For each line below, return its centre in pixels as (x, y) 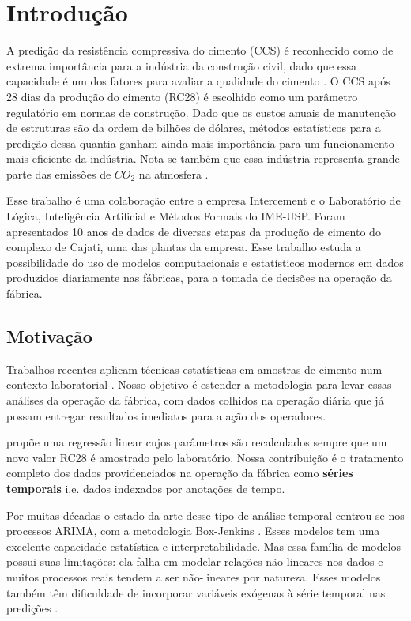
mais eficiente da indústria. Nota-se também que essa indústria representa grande (203, 158)
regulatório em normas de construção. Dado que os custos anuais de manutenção (202, 112)
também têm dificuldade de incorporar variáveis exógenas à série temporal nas (196, 592)
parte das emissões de (59, 173)
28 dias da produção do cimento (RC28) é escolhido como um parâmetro (182, 96)
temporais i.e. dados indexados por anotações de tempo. (146, 488)
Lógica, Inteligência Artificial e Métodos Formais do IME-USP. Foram (176, 216)
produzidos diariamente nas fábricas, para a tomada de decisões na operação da (199, 278)
